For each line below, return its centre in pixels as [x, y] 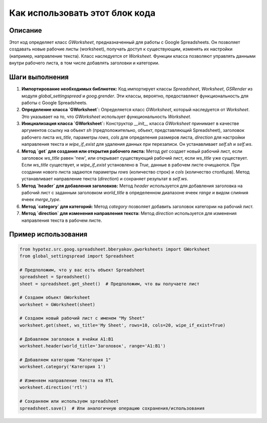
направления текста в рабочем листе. [62, 220]
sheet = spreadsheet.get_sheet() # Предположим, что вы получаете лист [110, 284]
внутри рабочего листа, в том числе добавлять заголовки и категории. [84, 63]
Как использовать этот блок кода [82, 13]
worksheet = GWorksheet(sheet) [58, 304]
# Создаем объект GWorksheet [55, 297]
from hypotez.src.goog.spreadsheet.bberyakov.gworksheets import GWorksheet [115, 249]
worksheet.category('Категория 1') [63, 367]
